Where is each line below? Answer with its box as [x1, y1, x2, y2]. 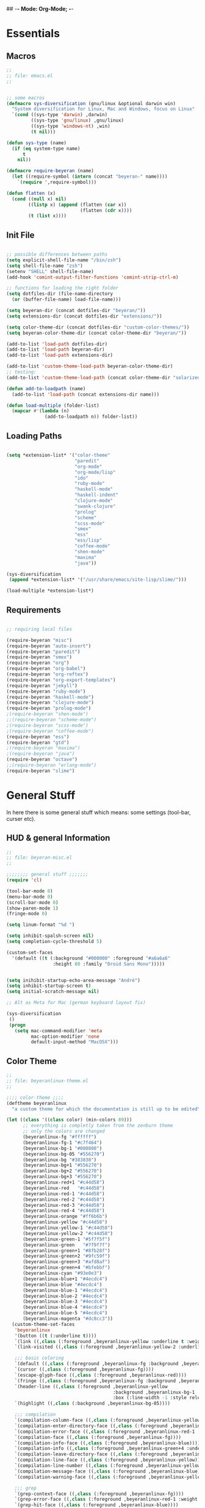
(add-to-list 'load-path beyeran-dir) [6, 346, 105, 353]
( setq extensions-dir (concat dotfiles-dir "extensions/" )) [6, 313, 163, 319]
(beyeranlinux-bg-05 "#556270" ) [22, 1151, 105, 1157]
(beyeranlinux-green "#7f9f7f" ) [22, 1242, 111, 1248]
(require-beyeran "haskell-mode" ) [6, 694, 95, 700]
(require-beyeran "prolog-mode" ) [6, 705, 92, 712]
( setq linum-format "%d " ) [6, 922, 75, 928]
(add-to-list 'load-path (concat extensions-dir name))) [12, 391, 160, 398]
